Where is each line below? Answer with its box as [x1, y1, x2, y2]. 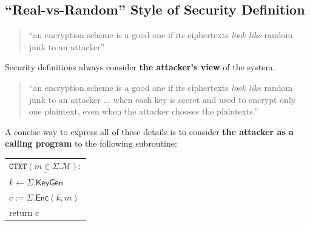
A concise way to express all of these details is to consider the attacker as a [5, 125, 294, 138]
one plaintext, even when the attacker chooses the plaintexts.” [29, 105, 258, 118]
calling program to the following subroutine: [5, 137, 177, 150]
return [9, 205, 33, 218]
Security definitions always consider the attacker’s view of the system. [5, 61, 275, 73]
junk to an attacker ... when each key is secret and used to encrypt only [29, 93, 296, 105]
